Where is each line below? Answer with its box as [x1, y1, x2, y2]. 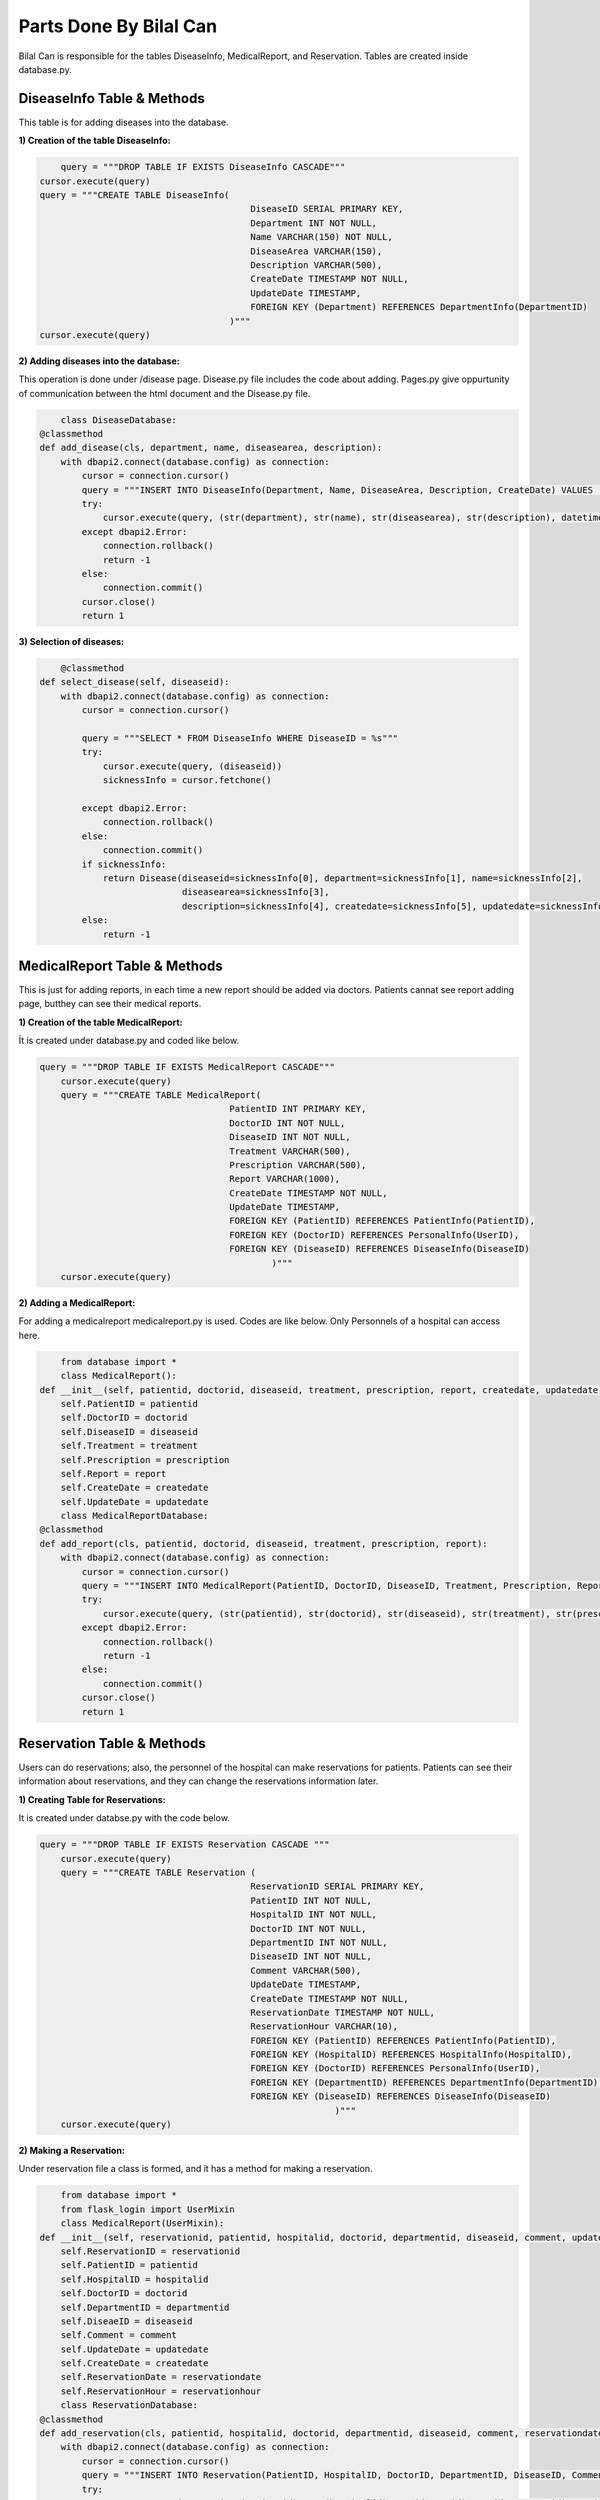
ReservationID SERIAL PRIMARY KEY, [250, 1881, 425, 1892]
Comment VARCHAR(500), [250, 1965, 362, 1976]
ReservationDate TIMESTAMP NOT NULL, [250, 2006, 435, 2018]
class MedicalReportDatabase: [60, 1510, 209, 1522]
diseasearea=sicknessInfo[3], [181, 886, 330, 898]
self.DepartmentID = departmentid [60, 2301, 230, 2313]
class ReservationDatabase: [60, 2400, 199, 2411]
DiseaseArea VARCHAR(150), [250, 245, 383, 257]
